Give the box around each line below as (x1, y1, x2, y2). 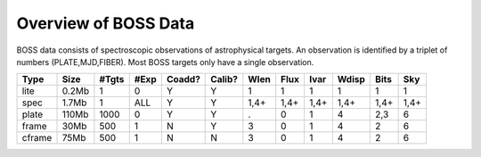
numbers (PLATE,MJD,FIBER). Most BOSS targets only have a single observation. (16, 56, 314, 67)
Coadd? (166, 73, 200, 86)
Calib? (210, 73, 238, 86)
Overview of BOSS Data (16, 13, 195, 33)
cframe (21, 132, 53, 145)
